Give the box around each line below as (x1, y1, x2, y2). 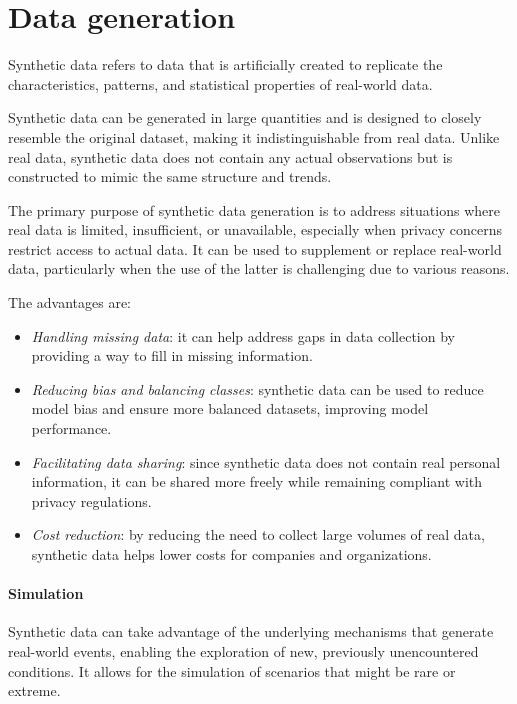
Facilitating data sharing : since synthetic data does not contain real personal (31, 451, 501, 472)
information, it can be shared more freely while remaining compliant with (31, 471, 483, 492)
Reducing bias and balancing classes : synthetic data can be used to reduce (31, 378, 484, 399)
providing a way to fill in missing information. (31, 345, 313, 366)
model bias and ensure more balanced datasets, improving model (31, 398, 429, 419)
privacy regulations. (31, 490, 152, 511)
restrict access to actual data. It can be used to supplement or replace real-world (8, 238, 502, 259)
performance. (31, 418, 112, 439)
